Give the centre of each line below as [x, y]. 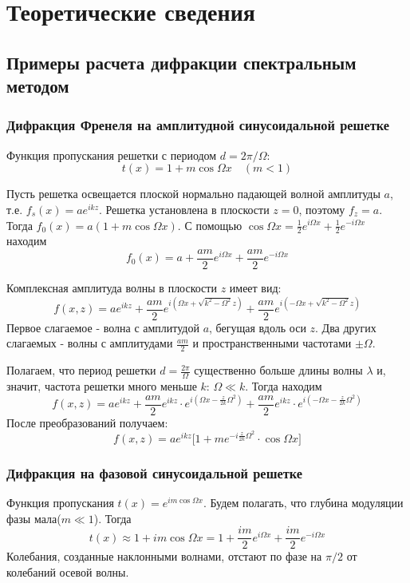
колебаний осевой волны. [68, 571]
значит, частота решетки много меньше [102, 385]
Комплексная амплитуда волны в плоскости [112, 288]
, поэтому [322, 209]
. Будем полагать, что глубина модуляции [303, 503]
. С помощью [210, 225]
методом [38, 86]
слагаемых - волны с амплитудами [90, 343]
